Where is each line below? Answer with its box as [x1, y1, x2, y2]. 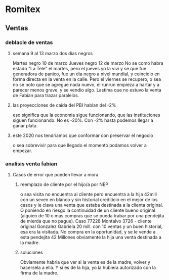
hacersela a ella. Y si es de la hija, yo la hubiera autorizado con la [20, 264, 156, 271]
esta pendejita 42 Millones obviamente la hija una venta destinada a [20, 234, 162, 241]
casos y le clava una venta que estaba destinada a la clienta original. [20, 202, 163, 208]
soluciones [20, 249, 43, 256]
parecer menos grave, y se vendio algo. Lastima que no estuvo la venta [12, 87, 162, 93]
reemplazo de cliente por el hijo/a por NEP [20, 181, 109, 188]
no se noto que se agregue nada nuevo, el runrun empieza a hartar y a [12, 81, 160, 87]
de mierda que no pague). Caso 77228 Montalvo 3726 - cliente [20, 218, 152, 224]
